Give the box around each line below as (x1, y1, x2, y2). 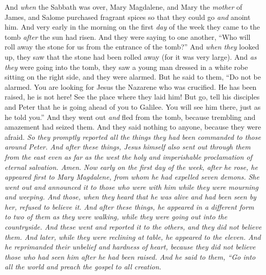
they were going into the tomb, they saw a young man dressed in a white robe (5, 61, 248, 72)
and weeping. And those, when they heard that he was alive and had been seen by (5, 191, 256, 202)
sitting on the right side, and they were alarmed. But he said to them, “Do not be (5, 71, 261, 82)
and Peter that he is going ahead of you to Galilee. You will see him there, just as (5, 101, 261, 112)
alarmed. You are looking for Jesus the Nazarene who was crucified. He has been (5, 81, 257, 92)
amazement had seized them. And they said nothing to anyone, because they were (5, 121, 261, 132)
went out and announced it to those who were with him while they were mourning (5, 181, 258, 192)
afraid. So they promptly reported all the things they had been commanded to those (5, 131, 261, 142)
